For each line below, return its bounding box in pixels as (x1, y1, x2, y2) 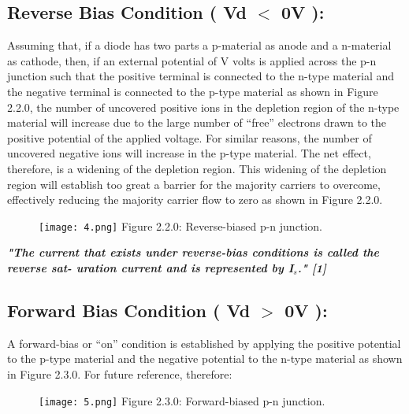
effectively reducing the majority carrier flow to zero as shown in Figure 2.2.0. (7, 191, 383, 208)
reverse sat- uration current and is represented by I (7, 259, 294, 275)
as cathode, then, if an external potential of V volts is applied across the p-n (7, 52, 377, 68)
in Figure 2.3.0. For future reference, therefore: (7, 365, 232, 382)
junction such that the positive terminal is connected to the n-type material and (7, 68, 395, 84)
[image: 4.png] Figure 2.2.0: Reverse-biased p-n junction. (39, 217, 322, 234)
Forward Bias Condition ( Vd (7, 298, 251, 322)
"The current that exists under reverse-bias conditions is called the (7, 244, 380, 261)
